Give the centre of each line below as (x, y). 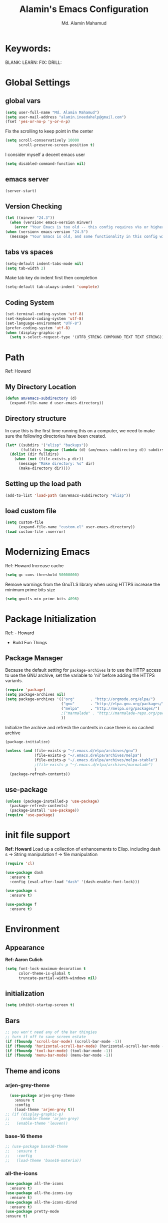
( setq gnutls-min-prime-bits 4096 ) (42, 599)
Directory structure (36, 419)
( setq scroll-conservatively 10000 (42, 140)
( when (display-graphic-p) (33, 333)
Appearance (25, 947)
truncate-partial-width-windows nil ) (58, 978)
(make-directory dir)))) (44, 468)
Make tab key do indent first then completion (51, 278)
